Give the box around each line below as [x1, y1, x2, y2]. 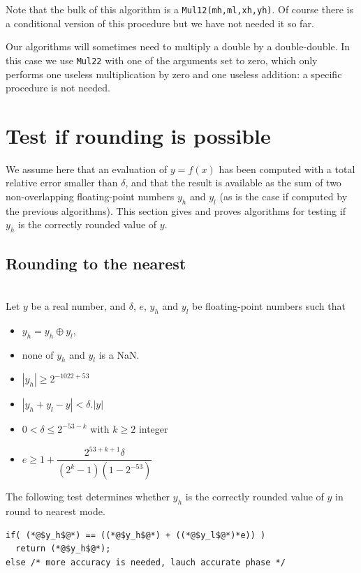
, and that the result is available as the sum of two [125, 175, 341, 190]
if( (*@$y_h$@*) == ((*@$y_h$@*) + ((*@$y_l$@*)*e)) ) [6, 530, 266, 540]
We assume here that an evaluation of [6, 161, 168, 176]
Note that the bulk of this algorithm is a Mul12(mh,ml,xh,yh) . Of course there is [6, 2, 353, 16]
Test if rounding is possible [6, 121, 271, 149]
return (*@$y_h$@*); [15, 544, 111, 554]
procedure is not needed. [6, 80, 110, 95]
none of [22, 347, 54, 362]
